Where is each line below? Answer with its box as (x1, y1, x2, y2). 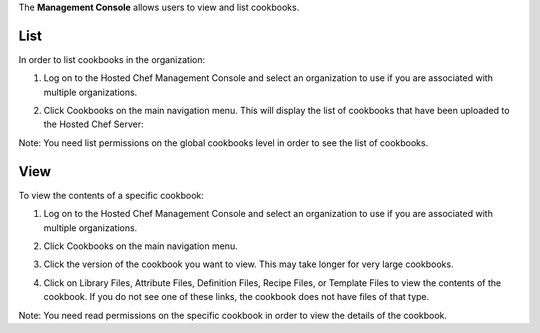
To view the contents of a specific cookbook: (18, 189, 204, 201)
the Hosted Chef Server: (43, 118, 144, 130)
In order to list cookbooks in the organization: (18, 53, 206, 65)
